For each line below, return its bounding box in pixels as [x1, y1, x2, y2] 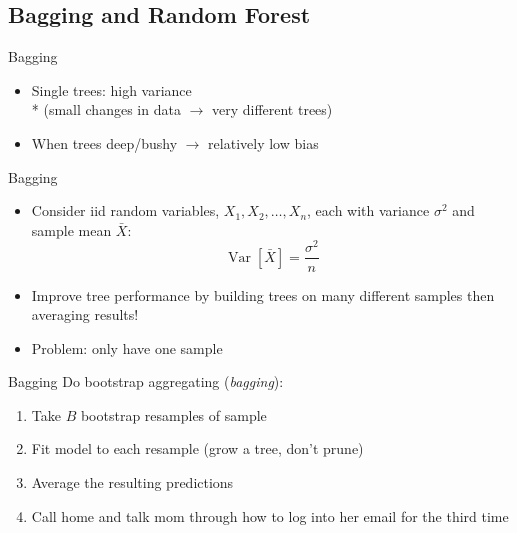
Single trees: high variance [31, 79, 192, 100]
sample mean [31, 219, 112, 240]
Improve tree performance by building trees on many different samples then [31, 284, 495, 305]
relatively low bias [208, 132, 319, 153]
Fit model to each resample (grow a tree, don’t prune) [31, 438, 364, 459]
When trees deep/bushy [31, 132, 178, 153]
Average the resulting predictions [31, 472, 234, 493]
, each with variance [307, 200, 430, 221]
